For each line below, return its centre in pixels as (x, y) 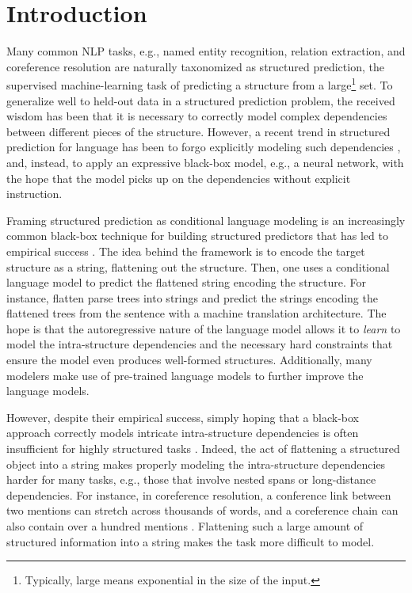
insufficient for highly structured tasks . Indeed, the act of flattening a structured (203, 449)
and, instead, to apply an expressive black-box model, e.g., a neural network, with (205, 162)
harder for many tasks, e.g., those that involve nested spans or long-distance (191, 479)
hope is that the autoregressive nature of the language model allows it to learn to (204, 328)
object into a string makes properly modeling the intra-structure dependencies (196, 464)
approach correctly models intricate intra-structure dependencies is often (183, 433)
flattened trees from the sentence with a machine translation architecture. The (196, 313)
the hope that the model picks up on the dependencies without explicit (179, 178)
